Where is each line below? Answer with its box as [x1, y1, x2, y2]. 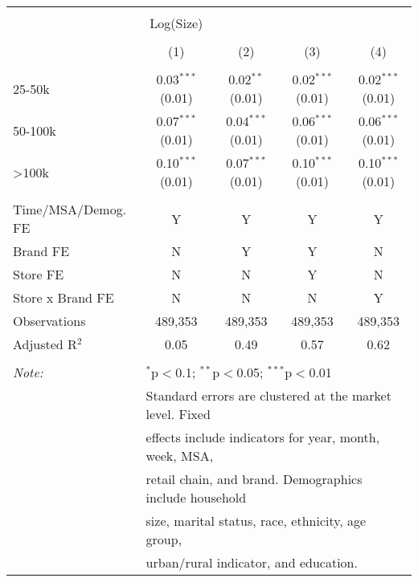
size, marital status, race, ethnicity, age [145, 511, 367, 530]
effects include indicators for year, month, [145, 428, 380, 446]
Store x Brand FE [13, 288, 114, 307]
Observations [13, 311, 86, 330]
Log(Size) [150, 14, 203, 32]
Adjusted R [13, 335, 77, 353]
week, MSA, [145, 446, 214, 465]
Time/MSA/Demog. [13, 200, 127, 218]
